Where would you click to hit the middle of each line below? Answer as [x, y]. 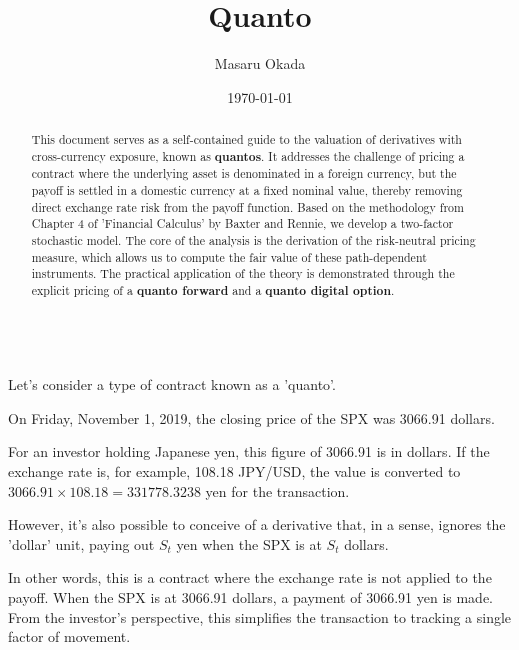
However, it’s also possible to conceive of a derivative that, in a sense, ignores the [257, 524]
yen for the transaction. [277, 490]
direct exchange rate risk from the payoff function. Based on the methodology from [247, 206]
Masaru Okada [260, 63]
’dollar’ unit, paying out [81, 543]
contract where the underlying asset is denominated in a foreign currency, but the [244, 173]
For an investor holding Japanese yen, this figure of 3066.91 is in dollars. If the [249, 451]
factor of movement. [69, 636]
